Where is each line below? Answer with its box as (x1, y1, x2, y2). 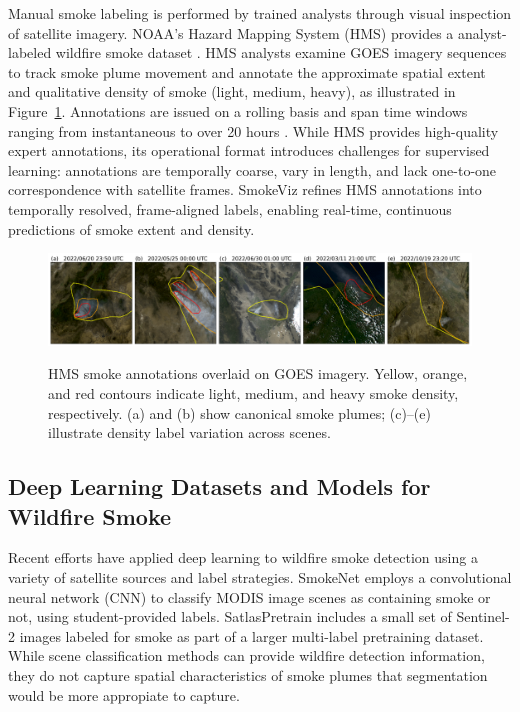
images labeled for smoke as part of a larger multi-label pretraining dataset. (19, 625, 484, 646)
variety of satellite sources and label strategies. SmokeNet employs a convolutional (8, 567, 512, 588)
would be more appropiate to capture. (8, 684, 240, 705)
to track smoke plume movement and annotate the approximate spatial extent (8, 61, 486, 82)
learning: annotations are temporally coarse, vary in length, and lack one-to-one (8, 159, 497, 180)
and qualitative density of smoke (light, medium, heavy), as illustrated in (8, 81, 456, 102)
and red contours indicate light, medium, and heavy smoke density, (48, 383, 459, 404)
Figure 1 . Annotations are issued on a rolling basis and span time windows (8, 100, 468, 121)
